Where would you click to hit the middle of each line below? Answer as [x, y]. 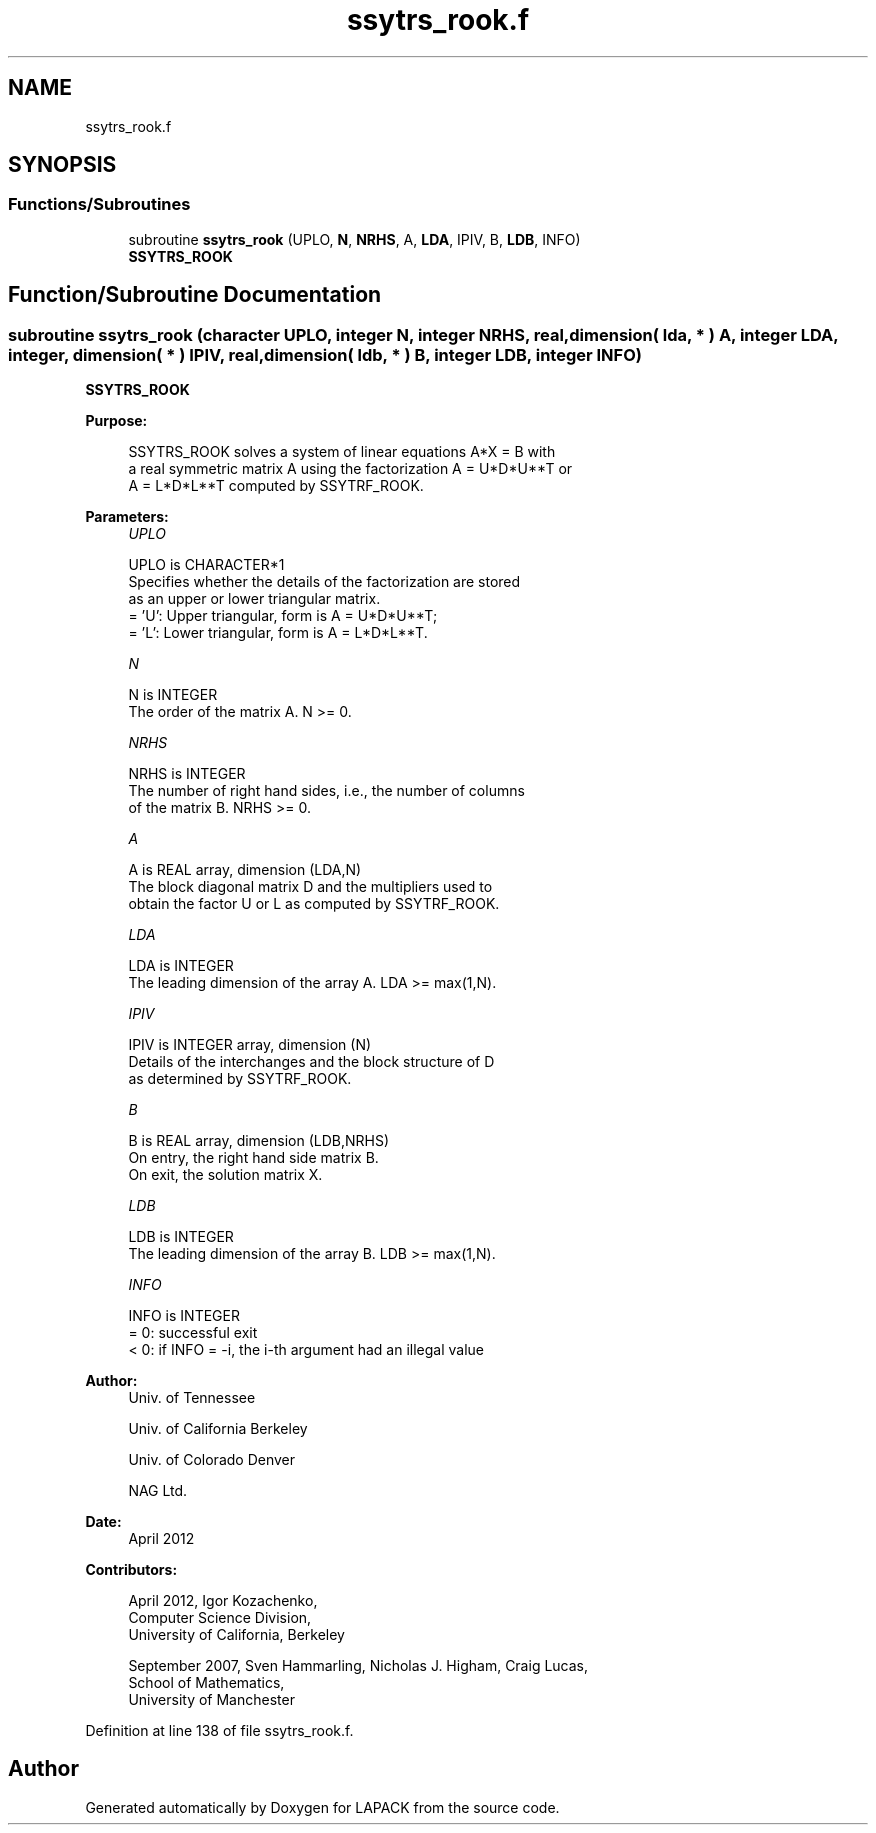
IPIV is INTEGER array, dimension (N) [250, 1045]
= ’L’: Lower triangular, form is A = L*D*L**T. [278, 633]
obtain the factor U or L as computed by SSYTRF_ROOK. [314, 904]
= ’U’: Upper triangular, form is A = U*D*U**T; [283, 616]
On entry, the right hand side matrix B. [253, 1158]
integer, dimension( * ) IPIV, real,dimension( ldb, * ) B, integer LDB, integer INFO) [325, 354]
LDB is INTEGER [181, 1237]
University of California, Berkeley [236, 1635]
